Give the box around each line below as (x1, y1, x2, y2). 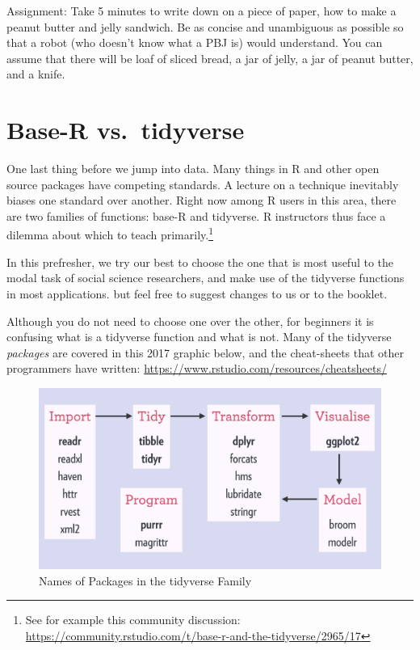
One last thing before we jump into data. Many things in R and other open (6, 160, 380, 177)
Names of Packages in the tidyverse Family (39, 572, 252, 589)
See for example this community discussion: (25, 611, 241, 628)
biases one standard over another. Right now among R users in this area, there (6, 192, 397, 209)
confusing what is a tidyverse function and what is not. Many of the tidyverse (6, 328, 392, 345)
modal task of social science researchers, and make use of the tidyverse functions (6, 269, 405, 286)
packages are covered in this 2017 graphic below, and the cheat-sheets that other (6, 344, 405, 361)
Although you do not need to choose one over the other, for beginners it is (6, 312, 374, 329)
